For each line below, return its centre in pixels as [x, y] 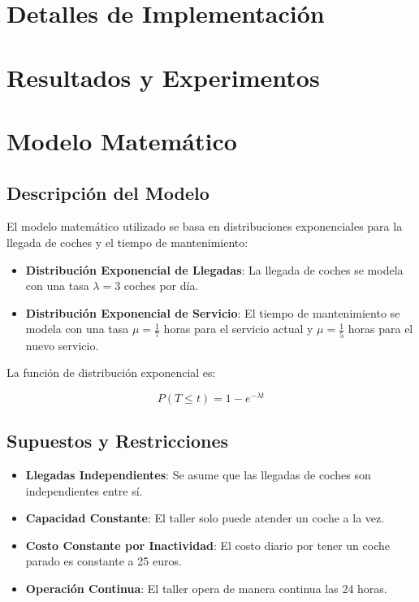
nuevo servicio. [62, 345]
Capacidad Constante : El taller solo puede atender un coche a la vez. [205, 518]
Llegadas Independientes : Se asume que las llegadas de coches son [198, 475]
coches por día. [161, 286]
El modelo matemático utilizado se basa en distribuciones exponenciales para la [205, 226]
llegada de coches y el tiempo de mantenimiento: [127, 242]
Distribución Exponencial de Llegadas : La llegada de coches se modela [214, 269]
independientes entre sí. [84, 490]
